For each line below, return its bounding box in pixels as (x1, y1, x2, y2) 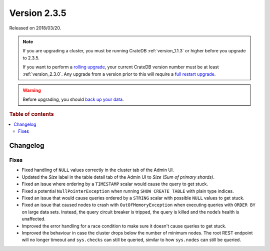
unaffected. (21, 216, 46, 222)
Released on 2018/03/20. (9, 25, 61, 31)
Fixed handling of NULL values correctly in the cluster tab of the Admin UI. (21, 167, 174, 173)
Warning (22, 87, 41, 93)
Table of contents (9, 110, 54, 117)
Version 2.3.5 (9, 7, 67, 18)
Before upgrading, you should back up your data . (22, 96, 124, 102)
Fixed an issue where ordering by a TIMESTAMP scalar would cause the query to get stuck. (21, 181, 208, 187)
